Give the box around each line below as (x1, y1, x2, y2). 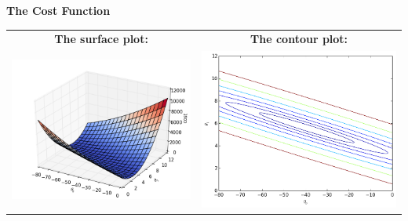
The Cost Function (6, 2, 111, 18)
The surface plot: (54, 31, 148, 47)
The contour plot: (250, 31, 348, 47)
